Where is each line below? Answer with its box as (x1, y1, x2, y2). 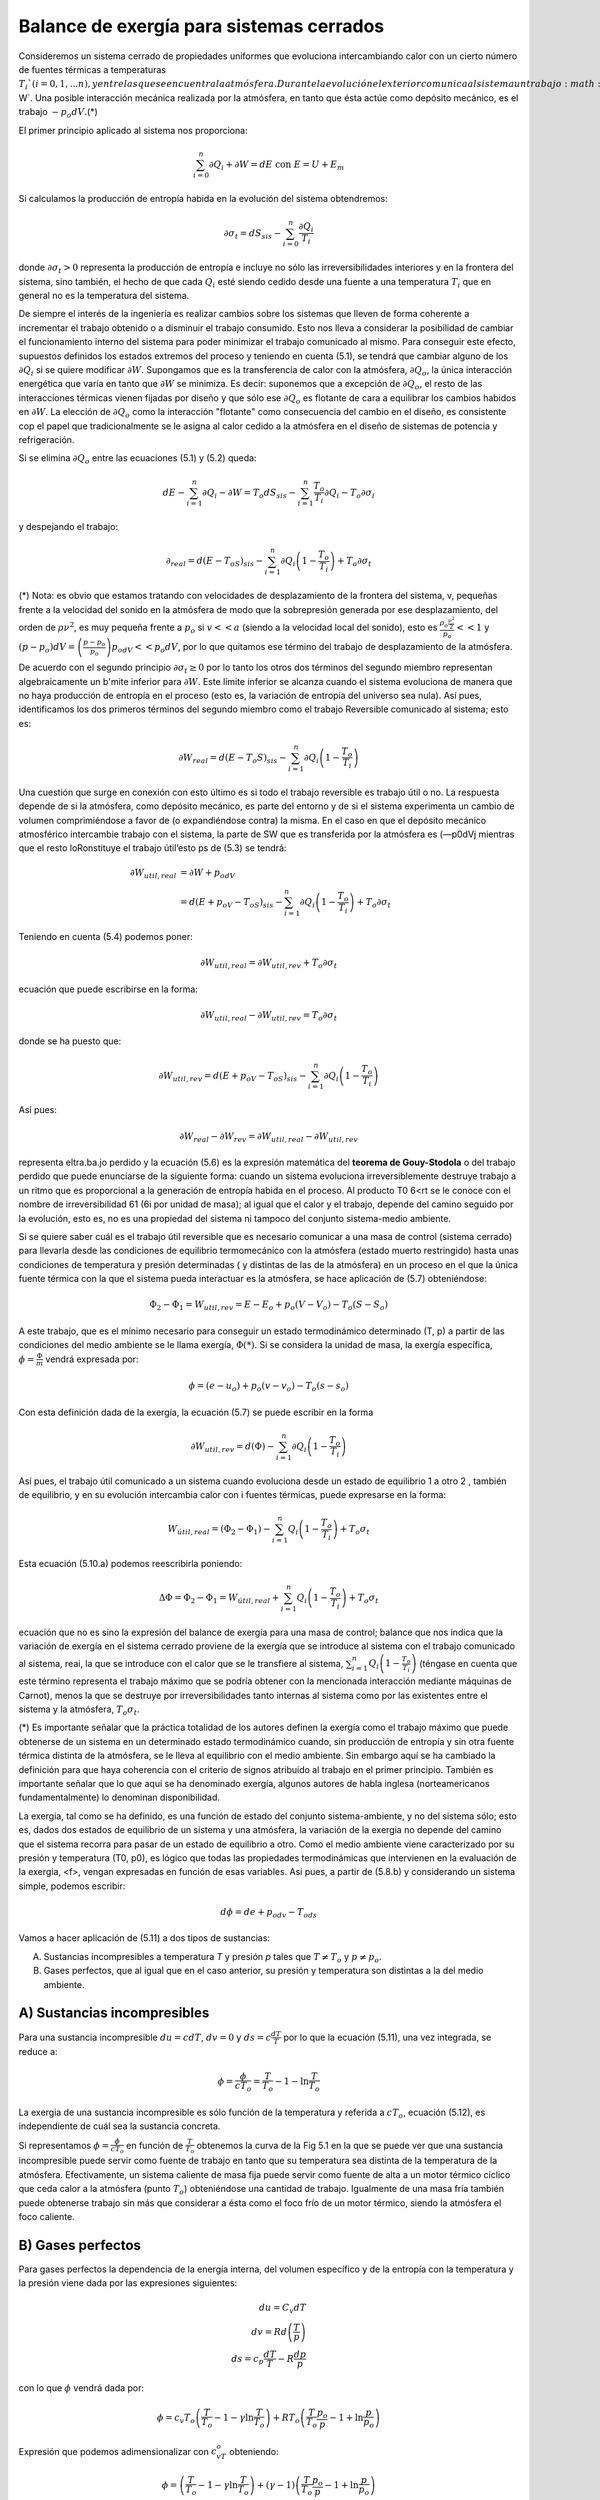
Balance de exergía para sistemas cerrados (18, 15, 385, 37)
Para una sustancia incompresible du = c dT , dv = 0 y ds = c (18, 2031, 272, 2043)
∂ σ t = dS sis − (223, 227, 282, 241)
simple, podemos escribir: (18, 1880, 126, 1892)
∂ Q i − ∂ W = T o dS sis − (201, 486, 297, 500)
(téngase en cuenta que (418, 1657, 518, 1669)
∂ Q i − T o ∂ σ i (324, 486, 375, 500)
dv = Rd (251, 2326, 288, 2337)
